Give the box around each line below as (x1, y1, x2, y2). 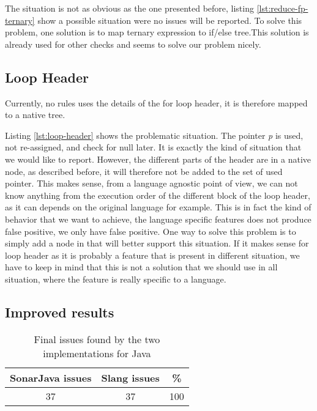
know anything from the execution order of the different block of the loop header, (5, 188, 310, 201)
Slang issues (101, 370, 160, 385)
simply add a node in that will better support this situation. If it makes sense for (5, 237, 309, 250)
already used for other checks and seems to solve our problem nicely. (5, 37, 261, 50)
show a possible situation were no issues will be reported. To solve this (37, 13, 302, 26)
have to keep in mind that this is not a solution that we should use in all (5, 261, 278, 273)
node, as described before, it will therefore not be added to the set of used (5, 165, 283, 177)
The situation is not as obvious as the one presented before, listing (5, 2, 254, 14)
